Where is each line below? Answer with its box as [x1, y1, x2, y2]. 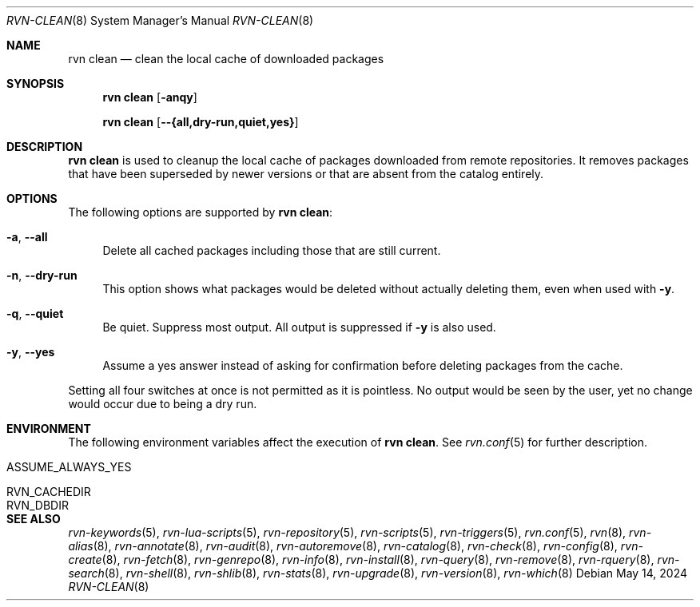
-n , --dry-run [6, 268, 78, 282]
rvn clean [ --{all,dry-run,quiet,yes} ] [102, 115, 299, 129]
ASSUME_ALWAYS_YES [6, 460, 132, 474]
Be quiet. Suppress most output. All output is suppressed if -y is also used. [102, 320, 496, 334]
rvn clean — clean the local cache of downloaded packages [68, 52, 384, 65]
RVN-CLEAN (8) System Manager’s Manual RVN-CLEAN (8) [6, 14, 314, 27]
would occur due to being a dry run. [68, 397, 257, 411]
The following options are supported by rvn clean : [68, 205, 333, 219]
